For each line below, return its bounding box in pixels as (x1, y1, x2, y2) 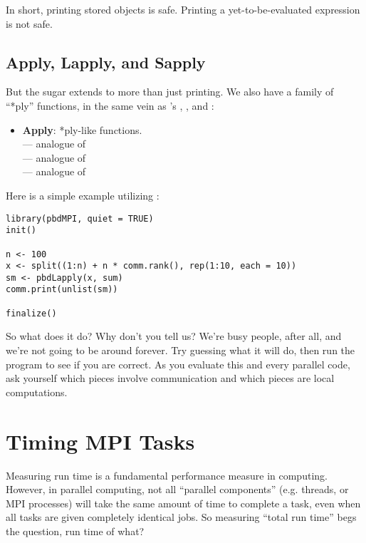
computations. (6, 384, 68, 399)
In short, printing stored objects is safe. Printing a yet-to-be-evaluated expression (6, 2, 360, 16)
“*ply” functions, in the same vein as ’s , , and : (6, 98, 214, 113)
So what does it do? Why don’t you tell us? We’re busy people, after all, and (6, 329, 342, 343)
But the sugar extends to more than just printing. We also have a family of (6, 84, 334, 99)
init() (6, 225, 36, 236)
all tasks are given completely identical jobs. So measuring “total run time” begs (6, 510, 357, 524)
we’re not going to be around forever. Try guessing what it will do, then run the (6, 343, 355, 358)
